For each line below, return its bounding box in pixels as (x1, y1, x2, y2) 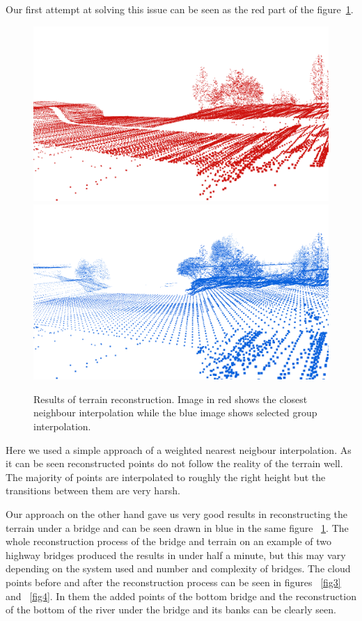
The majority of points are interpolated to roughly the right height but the (6, 469, 326, 484)
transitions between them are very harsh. (6, 483, 180, 498)
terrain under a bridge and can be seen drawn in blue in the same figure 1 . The (6, 520, 349, 535)
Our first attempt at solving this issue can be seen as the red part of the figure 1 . (6, 2, 354, 16)
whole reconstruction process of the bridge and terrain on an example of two (6, 534, 331, 549)
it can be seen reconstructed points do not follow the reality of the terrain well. (6, 456, 343, 471)
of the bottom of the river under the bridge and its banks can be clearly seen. (6, 602, 336, 617)
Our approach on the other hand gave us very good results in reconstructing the (6, 507, 347, 521)
